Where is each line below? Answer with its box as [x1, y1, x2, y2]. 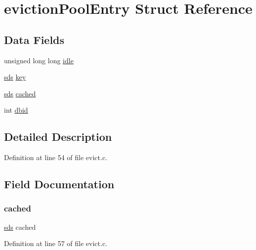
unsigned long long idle [4, 55, 74, 65]
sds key [4, 72, 26, 82]
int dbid [4, 105, 28, 115]
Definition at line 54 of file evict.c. [4, 152, 108, 163]
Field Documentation [4, 176, 115, 192]
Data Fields [4, 32, 65, 47]
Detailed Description [4, 129, 112, 144]
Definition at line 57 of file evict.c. [4, 238, 108, 249]
